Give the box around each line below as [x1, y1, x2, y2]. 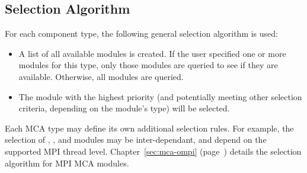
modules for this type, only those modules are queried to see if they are [18, 59, 278, 71]
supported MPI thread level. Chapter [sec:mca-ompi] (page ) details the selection [5, 145, 302, 157]
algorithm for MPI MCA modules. [5, 156, 129, 169]
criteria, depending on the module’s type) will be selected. [18, 102, 230, 114]
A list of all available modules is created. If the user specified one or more [18, 47, 286, 59]
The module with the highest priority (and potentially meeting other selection [18, 90, 302, 102]
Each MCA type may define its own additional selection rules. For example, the [5, 121, 294, 134]
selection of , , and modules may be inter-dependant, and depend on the [5, 133, 267, 146]
